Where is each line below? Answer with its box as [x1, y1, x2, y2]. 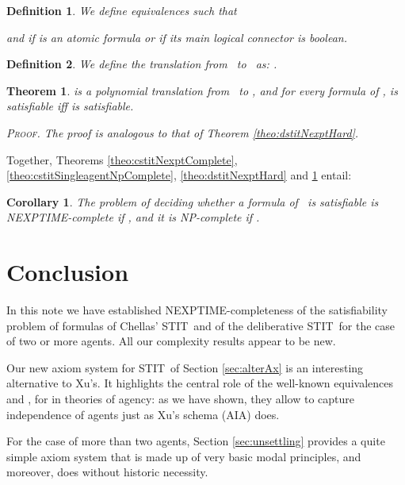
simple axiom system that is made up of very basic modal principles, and [6, 448, 361, 464]
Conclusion [6, 256, 129, 288]
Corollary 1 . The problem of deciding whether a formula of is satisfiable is [6, 193, 379, 210]
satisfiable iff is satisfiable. [6, 98, 134, 114]
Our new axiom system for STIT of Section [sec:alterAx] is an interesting [6, 359, 364, 375]
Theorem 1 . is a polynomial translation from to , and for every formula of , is [6, 82, 398, 98]
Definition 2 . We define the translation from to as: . [6, 56, 277, 72]
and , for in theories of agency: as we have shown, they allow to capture [6, 391, 354, 407]
